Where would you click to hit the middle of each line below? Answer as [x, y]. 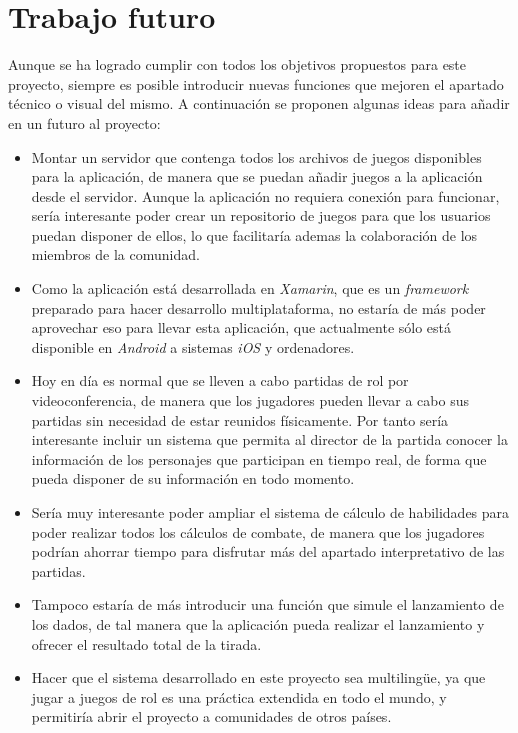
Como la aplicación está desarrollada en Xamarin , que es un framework [250, 288]
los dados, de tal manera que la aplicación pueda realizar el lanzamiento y [258, 623]
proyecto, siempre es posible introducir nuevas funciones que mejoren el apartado [256, 83]
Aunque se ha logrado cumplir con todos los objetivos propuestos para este [237, 64]
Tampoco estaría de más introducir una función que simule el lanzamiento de [267, 604]
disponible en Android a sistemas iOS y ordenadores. [193, 346]
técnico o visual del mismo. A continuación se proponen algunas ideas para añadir [259, 103]
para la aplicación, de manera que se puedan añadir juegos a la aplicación [257, 176]
